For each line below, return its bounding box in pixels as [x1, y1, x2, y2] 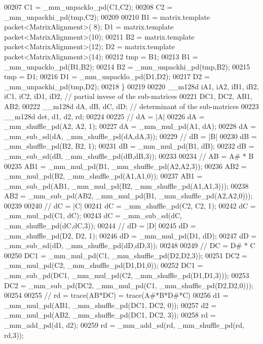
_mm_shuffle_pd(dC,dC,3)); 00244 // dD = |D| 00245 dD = [4, 220, 196, 231]
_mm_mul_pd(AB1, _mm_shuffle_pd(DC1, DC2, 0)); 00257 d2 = [4, 299, 217, 310]
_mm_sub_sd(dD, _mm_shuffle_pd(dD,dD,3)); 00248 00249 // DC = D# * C [4, 240, 255, 251]
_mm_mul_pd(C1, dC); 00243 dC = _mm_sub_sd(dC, [4, 210, 182, 221]
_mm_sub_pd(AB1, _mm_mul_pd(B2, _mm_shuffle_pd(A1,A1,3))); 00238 [4, 180, 249, 191]
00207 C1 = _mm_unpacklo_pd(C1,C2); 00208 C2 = [4, 2, 173, 12]
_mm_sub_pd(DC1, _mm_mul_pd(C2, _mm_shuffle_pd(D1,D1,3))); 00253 [4, 270, 249, 281]
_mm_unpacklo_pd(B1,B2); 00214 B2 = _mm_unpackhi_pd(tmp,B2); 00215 [4, 61, 250, 72]
